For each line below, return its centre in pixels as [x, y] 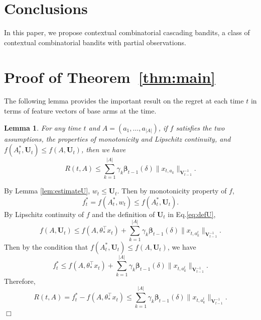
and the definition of [123, 214]
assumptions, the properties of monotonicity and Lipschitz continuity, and [117, 138]
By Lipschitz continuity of [44, 214]
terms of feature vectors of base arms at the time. [80, 111]
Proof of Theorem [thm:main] [110, 77]
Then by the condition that [46, 246]
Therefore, [20, 281]
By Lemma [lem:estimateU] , [47, 191]
